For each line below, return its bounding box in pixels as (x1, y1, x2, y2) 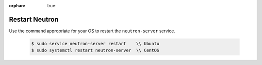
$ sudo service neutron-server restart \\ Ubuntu (31, 41, 160, 46)
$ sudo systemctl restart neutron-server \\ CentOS (31, 48, 160, 53)
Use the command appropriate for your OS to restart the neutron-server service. (9, 28, 176, 34)
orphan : (9, 3, 26, 8)
